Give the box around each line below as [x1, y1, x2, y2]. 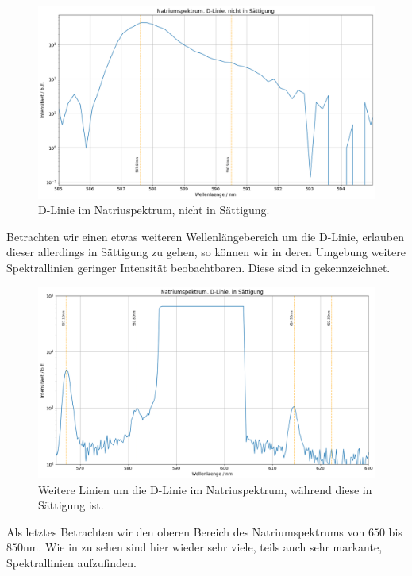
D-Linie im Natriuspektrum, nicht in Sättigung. [38, 202, 270, 218]
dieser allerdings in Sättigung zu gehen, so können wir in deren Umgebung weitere [6, 244, 406, 260]
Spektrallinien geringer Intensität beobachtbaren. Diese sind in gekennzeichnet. [6, 259, 391, 276]
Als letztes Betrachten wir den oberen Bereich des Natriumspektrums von [6, 523, 365, 540]
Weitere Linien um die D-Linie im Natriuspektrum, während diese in [38, 481, 372, 497]
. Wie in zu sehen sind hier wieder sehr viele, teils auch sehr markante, [38, 539, 383, 555]
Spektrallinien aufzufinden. [6, 554, 137, 570]
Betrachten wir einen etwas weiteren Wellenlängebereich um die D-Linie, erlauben [6, 228, 404, 244]
